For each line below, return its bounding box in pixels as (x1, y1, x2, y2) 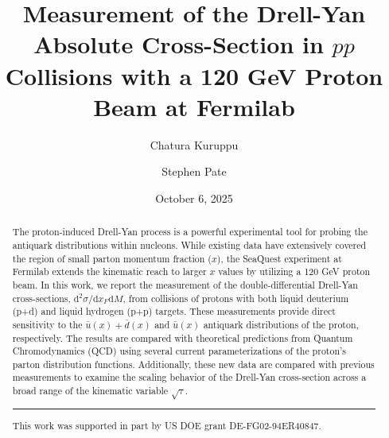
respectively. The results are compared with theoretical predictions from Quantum (12, 331, 353, 344)
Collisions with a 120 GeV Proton (5, 59, 383, 91)
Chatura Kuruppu (150, 136, 239, 153)
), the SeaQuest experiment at (216, 251, 342, 265)
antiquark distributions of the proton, (203, 317, 359, 331)
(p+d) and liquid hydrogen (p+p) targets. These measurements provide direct (12, 304, 336, 318)
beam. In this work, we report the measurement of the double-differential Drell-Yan (12, 277, 358, 291)
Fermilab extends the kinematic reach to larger (12, 265, 207, 278)
